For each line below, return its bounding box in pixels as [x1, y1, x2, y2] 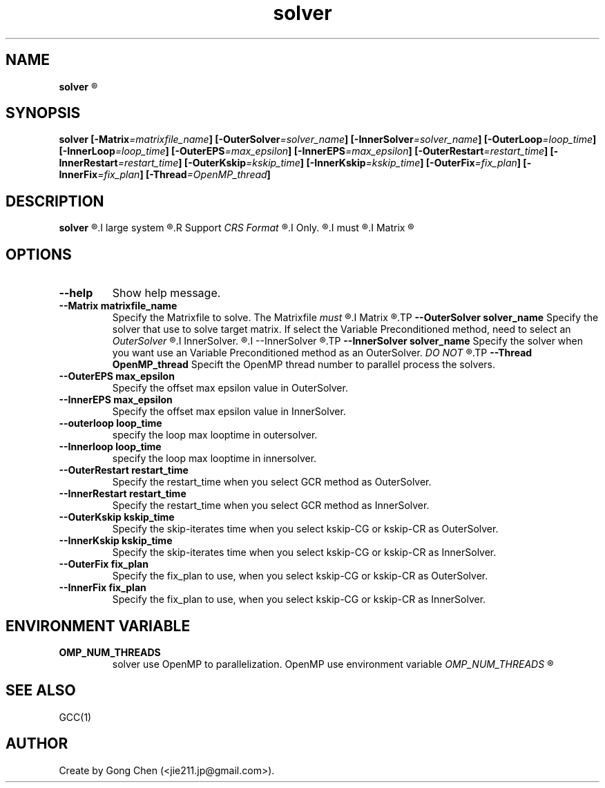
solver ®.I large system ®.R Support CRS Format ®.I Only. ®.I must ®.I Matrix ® [59, 222, 414, 234]
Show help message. [112, 286, 221, 300]
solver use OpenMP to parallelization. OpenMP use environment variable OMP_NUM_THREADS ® [112, 657, 554, 670]
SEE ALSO [6, 682, 76, 700]
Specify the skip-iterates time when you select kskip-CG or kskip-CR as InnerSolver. [112, 546, 497, 559]
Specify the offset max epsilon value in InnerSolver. [112, 405, 346, 418]
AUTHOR [6, 735, 68, 753]
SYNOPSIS [6, 104, 81, 122]
